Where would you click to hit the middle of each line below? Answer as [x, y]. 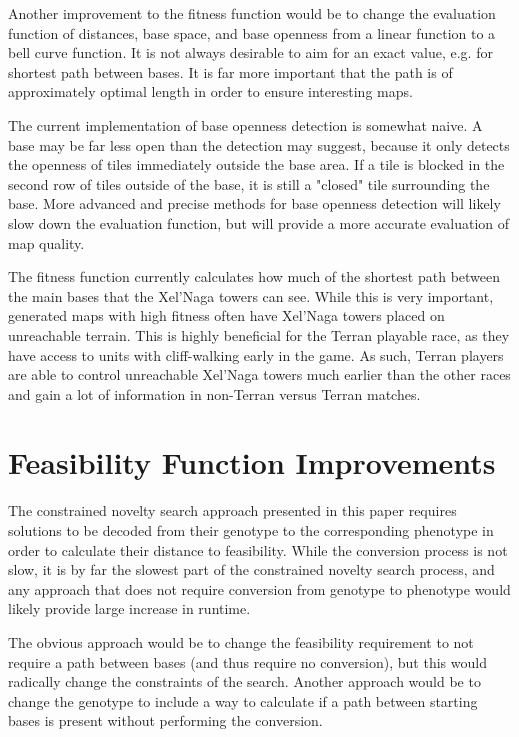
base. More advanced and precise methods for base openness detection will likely [254, 203]
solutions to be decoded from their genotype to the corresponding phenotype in [251, 530]
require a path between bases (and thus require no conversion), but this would [247, 661]
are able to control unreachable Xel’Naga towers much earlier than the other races [259, 374]
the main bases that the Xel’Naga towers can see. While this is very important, [251, 295]
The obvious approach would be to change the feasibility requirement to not [241, 641]
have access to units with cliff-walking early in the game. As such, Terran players [256, 354]
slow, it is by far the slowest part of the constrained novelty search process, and [251, 569]
